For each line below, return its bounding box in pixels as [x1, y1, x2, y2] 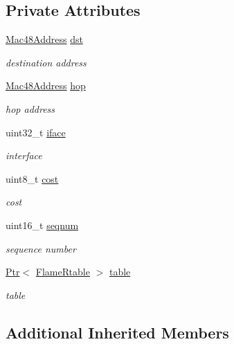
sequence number [6, 241, 76, 255]
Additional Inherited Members [6, 321, 229, 343]
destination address [6, 55, 87, 69]
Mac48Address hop [6, 78, 86, 93]
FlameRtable [35, 264, 90, 279]
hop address [6, 101, 55, 116]
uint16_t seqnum [6, 217, 79, 232]
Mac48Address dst [6, 32, 83, 46]
